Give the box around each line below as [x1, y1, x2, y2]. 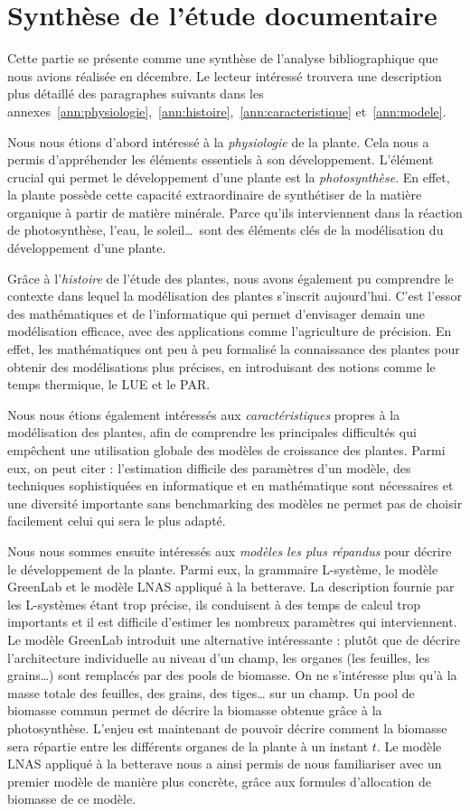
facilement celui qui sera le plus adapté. [7, 511, 226, 530]
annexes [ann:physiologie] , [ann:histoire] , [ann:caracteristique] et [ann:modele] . [7, 101, 446, 120]
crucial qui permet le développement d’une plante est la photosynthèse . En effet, [7, 167, 450, 186]
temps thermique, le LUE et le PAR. [7, 375, 211, 394]
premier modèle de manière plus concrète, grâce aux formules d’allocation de [7, 771, 431, 790]
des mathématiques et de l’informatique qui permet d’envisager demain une [7, 303, 425, 322]
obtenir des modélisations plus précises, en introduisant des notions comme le [7, 357, 436, 376]
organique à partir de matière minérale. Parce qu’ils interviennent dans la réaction [7, 202, 463, 221]
